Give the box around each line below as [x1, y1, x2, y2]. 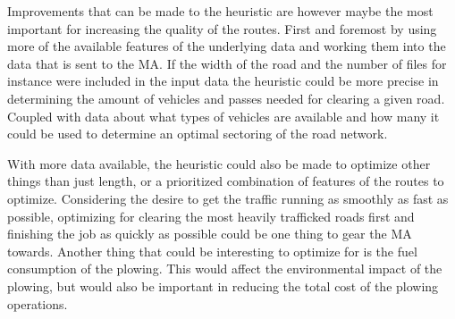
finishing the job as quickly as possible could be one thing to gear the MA [7, 224, 412, 243]
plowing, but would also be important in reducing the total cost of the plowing [7, 276, 439, 295]
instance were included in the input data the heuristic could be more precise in [7, 71, 439, 90]
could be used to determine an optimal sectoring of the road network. [7, 124, 388, 143]
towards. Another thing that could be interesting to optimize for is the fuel [7, 241, 417, 260]
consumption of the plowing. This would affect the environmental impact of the [7, 259, 442, 278]
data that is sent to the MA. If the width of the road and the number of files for [7, 54, 447, 72]
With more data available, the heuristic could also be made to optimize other [7, 154, 431, 172]
